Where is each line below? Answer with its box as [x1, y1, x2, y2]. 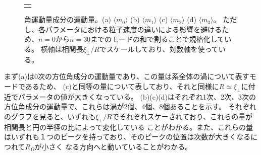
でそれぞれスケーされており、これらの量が [112, 111, 253, 121]
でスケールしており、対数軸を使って [99, 44, 219, 54]
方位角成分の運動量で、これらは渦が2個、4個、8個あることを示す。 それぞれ [4, 101, 256, 112]
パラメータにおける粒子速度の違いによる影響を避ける [45, 24, 222, 34]
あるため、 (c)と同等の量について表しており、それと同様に [25, 81, 219, 92]
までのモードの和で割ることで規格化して [90, 34, 225, 44]
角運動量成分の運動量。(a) [24, 14, 111, 25]
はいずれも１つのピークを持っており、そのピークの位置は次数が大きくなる [4, 131, 251, 142]
